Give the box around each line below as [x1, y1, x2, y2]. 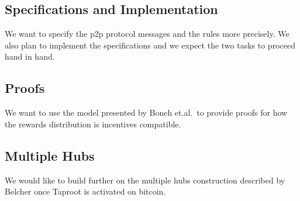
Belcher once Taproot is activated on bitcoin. [5, 185, 166, 197]
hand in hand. [5, 50, 55, 63]
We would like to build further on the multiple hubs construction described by [5, 174, 285, 186]
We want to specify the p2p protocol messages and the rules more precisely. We [5, 27, 289, 40]
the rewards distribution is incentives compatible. [5, 117, 181, 130]
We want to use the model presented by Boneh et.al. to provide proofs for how [5, 106, 288, 119]
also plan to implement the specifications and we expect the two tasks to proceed [5, 39, 295, 51]
